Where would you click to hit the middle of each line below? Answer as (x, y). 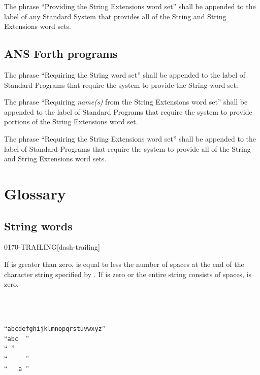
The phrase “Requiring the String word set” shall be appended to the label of (125, 74)
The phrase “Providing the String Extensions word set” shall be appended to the (130, 6)
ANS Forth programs (61, 54)
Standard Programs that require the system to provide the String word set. (121, 84)
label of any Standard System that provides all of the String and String (115, 16)
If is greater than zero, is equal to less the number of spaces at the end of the (124, 264)
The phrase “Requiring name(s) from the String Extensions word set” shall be (126, 102)
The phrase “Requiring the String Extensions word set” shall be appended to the (130, 138)
